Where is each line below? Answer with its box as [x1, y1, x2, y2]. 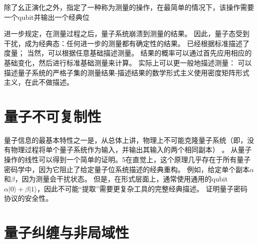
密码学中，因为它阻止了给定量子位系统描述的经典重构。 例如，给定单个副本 [4, 164, 250, 174]
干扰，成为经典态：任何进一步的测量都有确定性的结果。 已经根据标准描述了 [4, 38, 250, 48]
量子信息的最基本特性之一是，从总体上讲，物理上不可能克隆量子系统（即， [4, 134, 247, 145]
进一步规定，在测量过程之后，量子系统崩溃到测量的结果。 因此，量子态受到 [4, 28, 250, 39]
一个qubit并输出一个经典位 [4, 11, 90, 22]
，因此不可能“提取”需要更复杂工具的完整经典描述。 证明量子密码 [37, 183, 248, 193]
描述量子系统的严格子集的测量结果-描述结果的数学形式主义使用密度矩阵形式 [4, 67, 250, 77]
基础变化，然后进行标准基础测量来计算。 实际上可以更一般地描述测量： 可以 [4, 57, 252, 67]
